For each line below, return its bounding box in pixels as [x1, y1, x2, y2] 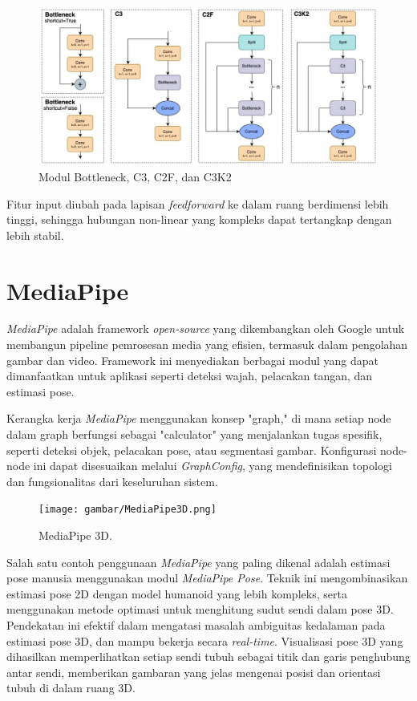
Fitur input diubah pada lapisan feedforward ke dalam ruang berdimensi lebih [6, 195, 389, 212]
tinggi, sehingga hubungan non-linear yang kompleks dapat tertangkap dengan [6, 211, 392, 228]
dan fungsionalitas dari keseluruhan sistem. [6, 472, 218, 489]
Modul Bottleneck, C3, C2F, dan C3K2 [38, 168, 232, 184]
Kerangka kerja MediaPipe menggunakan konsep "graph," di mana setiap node [6, 410, 391, 427]
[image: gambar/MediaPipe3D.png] [38, 504, 217, 516]
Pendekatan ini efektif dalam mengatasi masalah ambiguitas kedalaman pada [6, 617, 386, 633]
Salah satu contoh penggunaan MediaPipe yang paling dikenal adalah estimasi [6, 553, 391, 570]
